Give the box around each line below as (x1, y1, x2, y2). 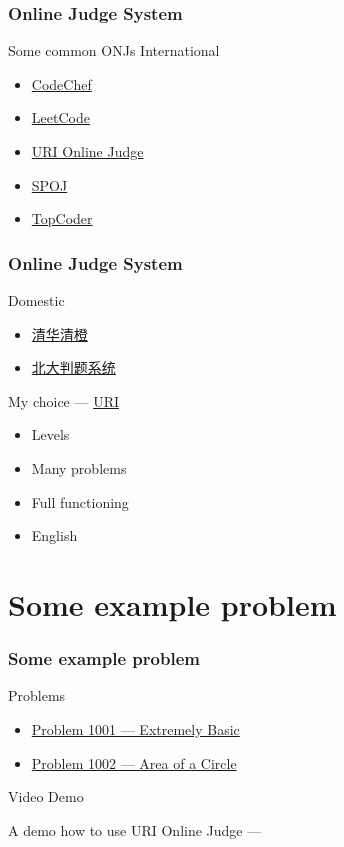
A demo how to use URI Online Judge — (8, 819, 262, 840)
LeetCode (31, 107, 90, 128)
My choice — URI (8, 390, 120, 411)
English (31, 525, 78, 546)
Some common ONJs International (8, 40, 220, 61)
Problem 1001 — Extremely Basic (31, 718, 240, 739)
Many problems (31, 457, 127, 478)
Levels (31, 424, 70, 445)
